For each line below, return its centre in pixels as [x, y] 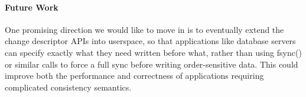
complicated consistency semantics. [68, 87]
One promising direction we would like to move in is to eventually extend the [144, 29]
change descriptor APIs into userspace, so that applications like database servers [150, 41]
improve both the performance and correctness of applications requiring [134, 76]
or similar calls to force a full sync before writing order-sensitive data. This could [152, 64]
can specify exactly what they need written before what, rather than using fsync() [153, 52]
